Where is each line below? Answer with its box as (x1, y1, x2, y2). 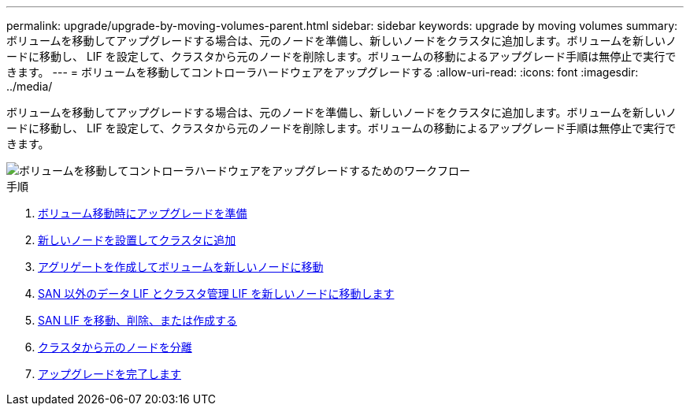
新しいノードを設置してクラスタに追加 (38, 233, 236, 247)
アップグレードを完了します (38, 367, 181, 380)
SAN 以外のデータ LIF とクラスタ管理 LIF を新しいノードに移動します (38, 287, 395, 300)
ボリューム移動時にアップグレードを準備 (38, 206, 247, 220)
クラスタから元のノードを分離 (38, 340, 192, 354)
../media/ (6, 80, 53, 93)
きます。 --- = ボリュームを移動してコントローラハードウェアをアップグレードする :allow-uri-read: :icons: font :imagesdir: (6, 65, 639, 79)
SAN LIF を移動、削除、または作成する (38, 314, 238, 327)
